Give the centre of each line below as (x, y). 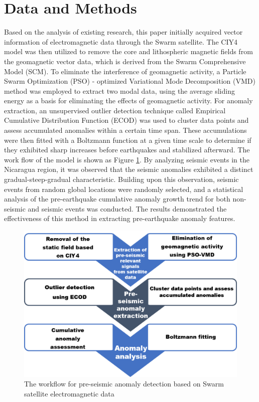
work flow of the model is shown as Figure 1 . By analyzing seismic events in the (127, 159)
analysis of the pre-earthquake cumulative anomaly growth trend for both (117, 199)
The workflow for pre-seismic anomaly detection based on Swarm (124, 384)
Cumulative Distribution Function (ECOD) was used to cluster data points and (126, 120)
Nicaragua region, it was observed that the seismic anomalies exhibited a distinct (129, 169)
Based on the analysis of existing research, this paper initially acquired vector (123, 32)
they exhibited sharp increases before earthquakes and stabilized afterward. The (127, 150)
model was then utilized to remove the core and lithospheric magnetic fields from (128, 51)
